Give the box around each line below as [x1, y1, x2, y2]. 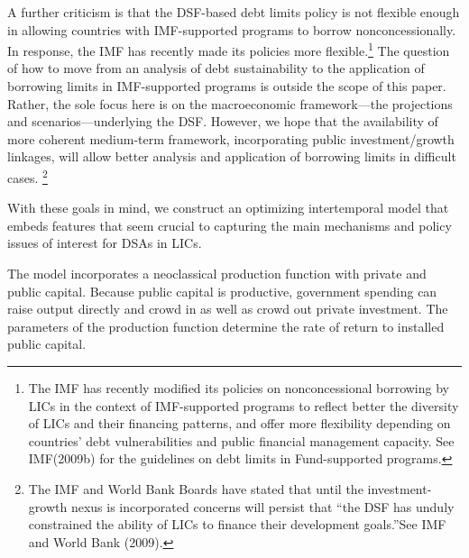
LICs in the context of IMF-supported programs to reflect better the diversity [28, 396, 459, 415]
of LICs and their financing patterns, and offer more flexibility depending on [28, 414, 451, 433]
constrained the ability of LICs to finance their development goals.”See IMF [28, 515, 446, 534]
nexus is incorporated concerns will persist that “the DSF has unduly [70, 497, 455, 516]
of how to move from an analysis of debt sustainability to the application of [7, 59, 425, 78]
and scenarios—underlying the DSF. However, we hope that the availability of [7, 112, 438, 131]
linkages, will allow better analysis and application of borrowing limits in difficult [7, 147, 456, 166]
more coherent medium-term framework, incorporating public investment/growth [7, 129, 455, 148]
